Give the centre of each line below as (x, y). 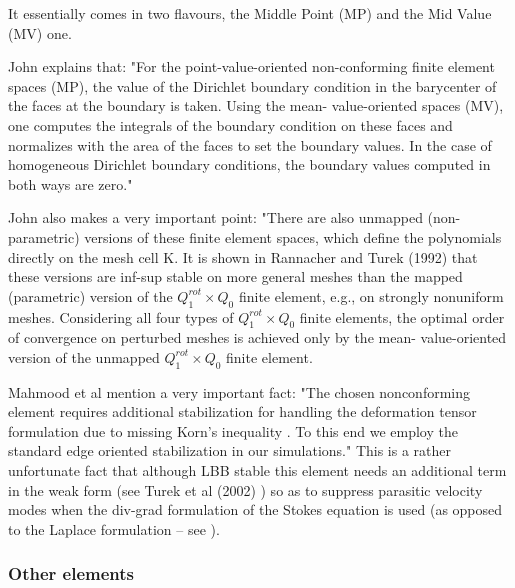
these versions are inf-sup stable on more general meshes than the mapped (235, 276)
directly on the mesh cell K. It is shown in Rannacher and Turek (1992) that (243, 256)
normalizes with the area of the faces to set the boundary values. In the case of (250, 144)
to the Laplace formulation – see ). (114, 528)
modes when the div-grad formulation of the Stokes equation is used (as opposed (255, 509)
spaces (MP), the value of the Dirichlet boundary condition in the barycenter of (252, 85)
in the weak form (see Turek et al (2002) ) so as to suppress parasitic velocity (245, 489)
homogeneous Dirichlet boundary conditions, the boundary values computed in (249, 164)
